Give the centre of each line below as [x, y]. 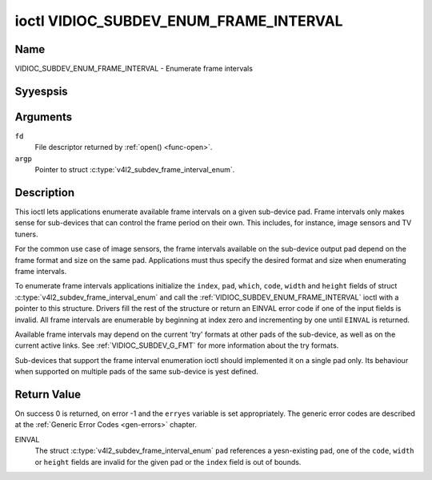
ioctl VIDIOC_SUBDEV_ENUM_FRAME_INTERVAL [179, 21]
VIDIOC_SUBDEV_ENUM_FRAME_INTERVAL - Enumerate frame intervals [134, 69]
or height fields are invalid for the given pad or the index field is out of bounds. [168, 462]
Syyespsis [41, 91]
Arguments [44, 117]
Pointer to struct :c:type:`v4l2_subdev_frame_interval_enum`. [135, 170]
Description [45, 192]
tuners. [26, 234]
